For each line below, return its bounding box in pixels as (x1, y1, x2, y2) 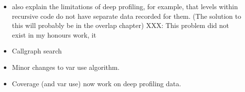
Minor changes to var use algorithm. (12, 62, 120, 72)
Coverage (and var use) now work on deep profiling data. (12, 78, 181, 88)
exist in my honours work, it (12, 29, 97, 39)
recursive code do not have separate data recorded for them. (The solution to (12, 11, 241, 21)
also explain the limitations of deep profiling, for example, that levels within (12, 1, 238, 11)
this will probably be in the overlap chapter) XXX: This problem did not (12, 20, 229, 30)
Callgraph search (12, 46, 62, 56)
